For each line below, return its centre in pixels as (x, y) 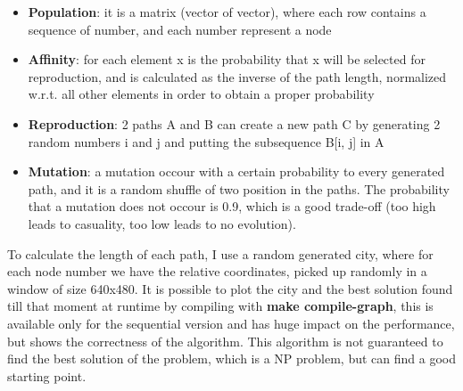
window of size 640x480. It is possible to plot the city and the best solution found (230, 288)
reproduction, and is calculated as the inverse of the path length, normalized (237, 76)
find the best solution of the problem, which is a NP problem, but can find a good (231, 358)
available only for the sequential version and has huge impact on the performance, (231, 323)
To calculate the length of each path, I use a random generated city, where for (220, 253)
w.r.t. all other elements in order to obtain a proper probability (201, 94)
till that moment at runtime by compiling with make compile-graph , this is (220, 306)
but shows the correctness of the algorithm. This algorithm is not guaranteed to (225, 341)
